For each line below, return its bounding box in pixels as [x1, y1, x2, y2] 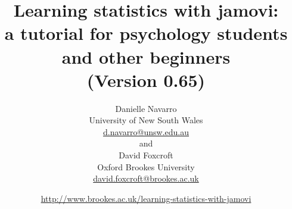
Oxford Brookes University [97, 160, 195, 173]
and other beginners [61, 44, 231, 68]
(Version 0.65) [86, 67, 206, 92]
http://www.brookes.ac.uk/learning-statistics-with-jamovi [41, 192, 251, 204]
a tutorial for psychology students [4, 21, 288, 45]
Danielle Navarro [115, 102, 177, 114]
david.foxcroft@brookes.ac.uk [93, 172, 199, 185]
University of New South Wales [89, 114, 203, 126]
